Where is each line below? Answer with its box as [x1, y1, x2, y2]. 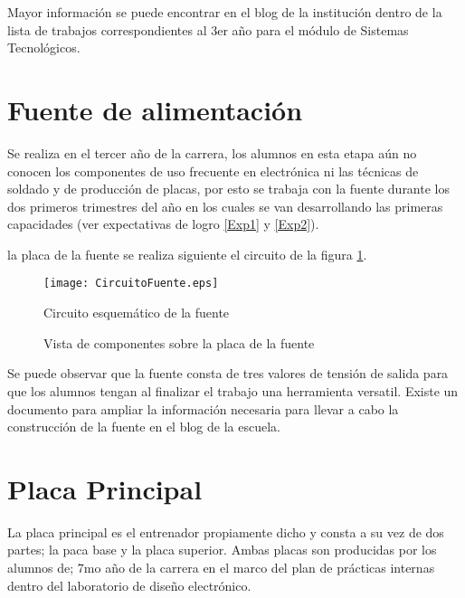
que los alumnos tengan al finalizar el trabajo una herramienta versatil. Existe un [7, 381, 459, 400]
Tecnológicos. [7, 38, 81, 57]
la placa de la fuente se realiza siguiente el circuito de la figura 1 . [7, 244, 367, 263]
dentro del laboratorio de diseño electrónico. [7, 575, 251, 594]
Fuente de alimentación [7, 90, 303, 128]
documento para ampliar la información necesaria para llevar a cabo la [7, 399, 399, 418]
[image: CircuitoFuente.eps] [43, 277, 219, 290]
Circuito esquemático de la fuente [43, 303, 230, 322]
